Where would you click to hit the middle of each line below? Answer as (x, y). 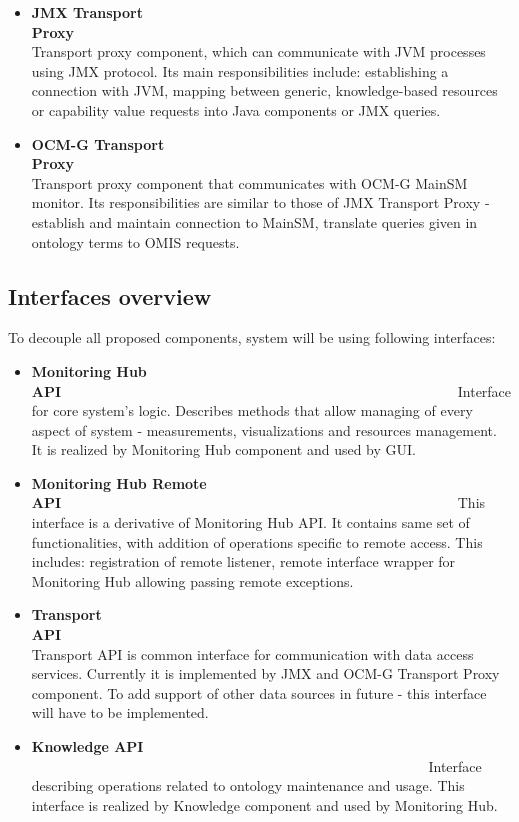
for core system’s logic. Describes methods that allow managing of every (252, 410)
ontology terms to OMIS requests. (135, 241)
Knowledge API (87, 746)
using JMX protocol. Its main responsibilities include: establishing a (240, 70)
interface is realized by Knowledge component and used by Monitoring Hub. (264, 804)
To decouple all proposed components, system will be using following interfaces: (252, 337)
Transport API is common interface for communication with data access (252, 653)
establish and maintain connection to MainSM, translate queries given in (254, 221)
